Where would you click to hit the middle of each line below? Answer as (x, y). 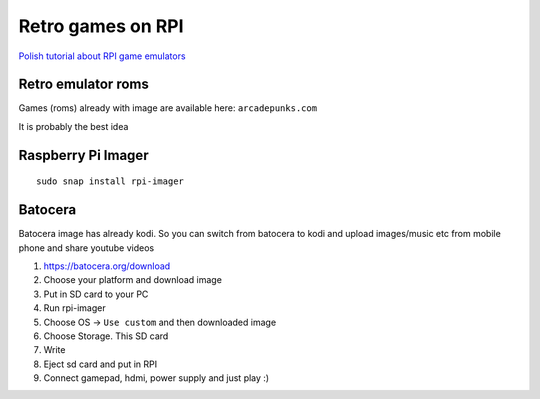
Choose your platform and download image (132, 280)
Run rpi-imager (74, 308)
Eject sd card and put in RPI (100, 364)
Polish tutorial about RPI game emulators (102, 56)
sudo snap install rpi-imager (110, 181)
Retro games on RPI (101, 26)
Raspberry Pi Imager (83, 155)
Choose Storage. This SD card (106, 336)
